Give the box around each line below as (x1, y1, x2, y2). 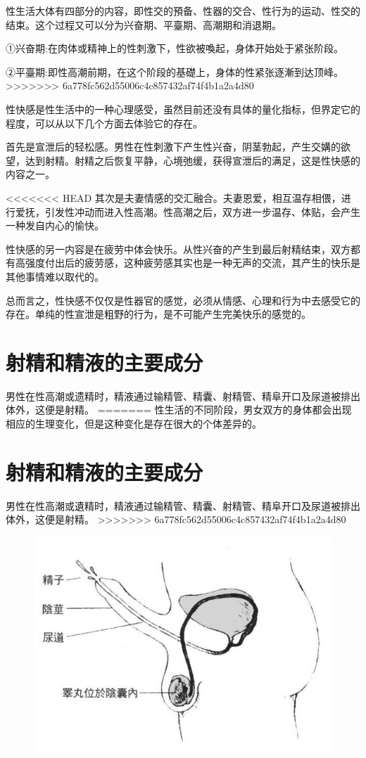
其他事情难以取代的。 (6, 269, 104, 283)
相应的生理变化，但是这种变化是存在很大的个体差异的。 (6, 416, 262, 430)
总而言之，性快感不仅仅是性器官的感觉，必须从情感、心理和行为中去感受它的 (6, 293, 360, 307)
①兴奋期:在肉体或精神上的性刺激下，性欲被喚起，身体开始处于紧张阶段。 (6, 41, 343, 56)
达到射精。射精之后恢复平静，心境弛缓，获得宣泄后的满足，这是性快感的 (25, 153, 360, 167)
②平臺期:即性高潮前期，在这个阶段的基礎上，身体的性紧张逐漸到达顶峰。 (6, 64, 343, 79)
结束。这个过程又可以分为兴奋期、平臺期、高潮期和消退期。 (6, 17, 282, 32)
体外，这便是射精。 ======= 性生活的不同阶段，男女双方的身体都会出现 (6, 402, 352, 417)
